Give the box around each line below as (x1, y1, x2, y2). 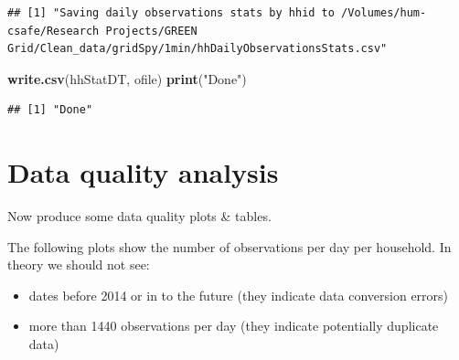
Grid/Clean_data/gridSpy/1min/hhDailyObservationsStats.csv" (7, 42, 388, 56)
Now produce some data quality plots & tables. (7, 206, 272, 226)
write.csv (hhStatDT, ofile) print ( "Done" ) (7, 69, 247, 88)
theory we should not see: (7, 255, 150, 274)
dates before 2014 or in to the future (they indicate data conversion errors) (28, 285, 449, 304)
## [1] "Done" (7, 103, 93, 117)
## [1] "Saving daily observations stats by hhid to (7, 6, 335, 19)
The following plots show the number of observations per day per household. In (7, 237, 452, 256)
